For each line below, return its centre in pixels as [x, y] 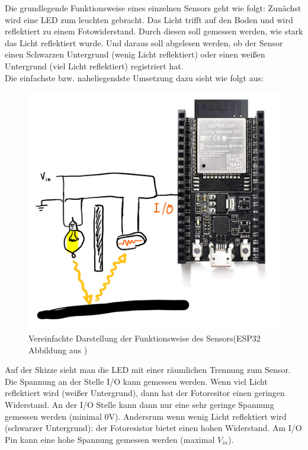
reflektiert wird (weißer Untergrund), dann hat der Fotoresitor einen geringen [145, 393]
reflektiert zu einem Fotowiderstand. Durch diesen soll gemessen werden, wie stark [154, 31]
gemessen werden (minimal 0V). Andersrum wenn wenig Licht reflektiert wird [146, 416]
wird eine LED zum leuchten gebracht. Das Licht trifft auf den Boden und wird [149, 19]
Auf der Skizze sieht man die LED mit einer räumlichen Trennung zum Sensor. [148, 370]
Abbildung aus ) [58, 350]
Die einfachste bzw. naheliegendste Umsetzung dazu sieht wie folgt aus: [134, 77]
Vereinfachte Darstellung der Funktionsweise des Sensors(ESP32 [145, 338]
